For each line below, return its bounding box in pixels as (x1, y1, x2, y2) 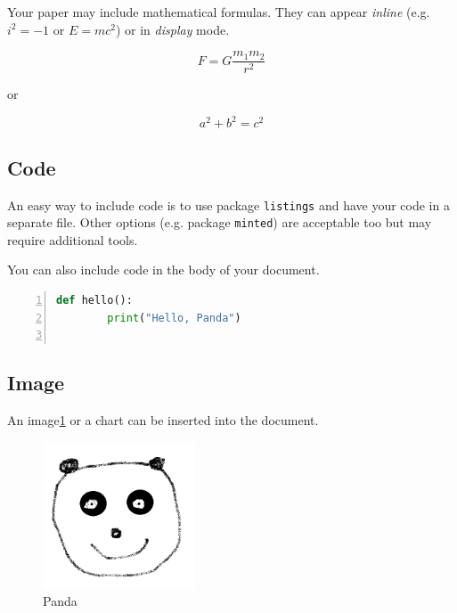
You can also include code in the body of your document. (7, 260, 320, 279)
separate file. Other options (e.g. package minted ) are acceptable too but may (7, 213, 432, 232)
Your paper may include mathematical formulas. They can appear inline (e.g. (7, 3, 430, 20)
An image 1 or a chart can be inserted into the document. (7, 411, 319, 429)
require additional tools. (7, 230, 138, 249)
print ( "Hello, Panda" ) (107, 311, 241, 324)
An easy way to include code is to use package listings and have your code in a (7, 195, 450, 214)
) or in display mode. (115, 20, 230, 38)
